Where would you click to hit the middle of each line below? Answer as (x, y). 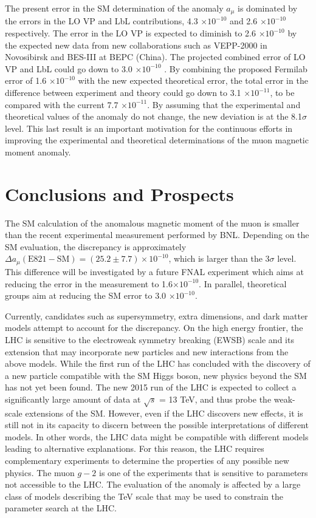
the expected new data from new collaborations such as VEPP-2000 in (136, 45)
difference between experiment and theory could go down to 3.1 (123, 93)
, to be (282, 93)
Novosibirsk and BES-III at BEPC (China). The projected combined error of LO (155, 57)
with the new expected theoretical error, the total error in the (193, 80)
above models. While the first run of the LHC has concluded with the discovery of (158, 363)
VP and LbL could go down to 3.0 (69, 68)
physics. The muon (40, 472)
